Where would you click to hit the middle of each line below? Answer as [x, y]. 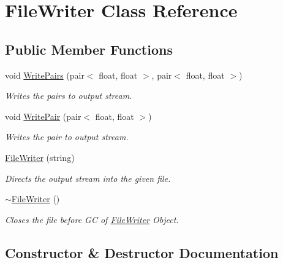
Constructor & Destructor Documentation [142, 252]
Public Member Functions [89, 49]
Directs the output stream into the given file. [88, 178]
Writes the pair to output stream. [67, 137]
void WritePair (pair [43, 116]
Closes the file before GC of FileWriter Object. [92, 219]
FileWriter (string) [40, 157]
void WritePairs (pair [45, 75]
